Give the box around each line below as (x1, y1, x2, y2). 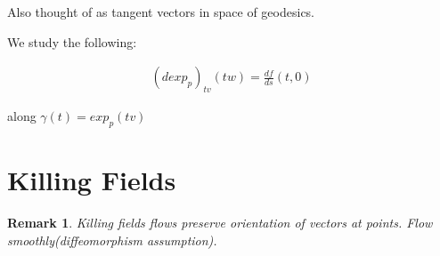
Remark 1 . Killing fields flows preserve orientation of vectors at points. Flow (7, 212, 433, 231)
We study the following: (7, 32, 137, 51)
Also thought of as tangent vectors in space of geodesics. (7, 3, 315, 20)
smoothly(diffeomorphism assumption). (7, 230, 217, 249)
